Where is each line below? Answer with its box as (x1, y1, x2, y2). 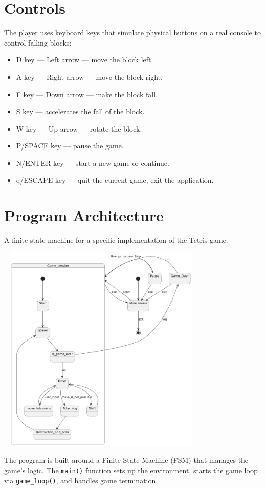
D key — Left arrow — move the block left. (16, 54, 153, 65)
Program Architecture (4, 205, 164, 226)
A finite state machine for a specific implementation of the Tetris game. (4, 235, 228, 245)
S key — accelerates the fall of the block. (16, 106, 145, 117)
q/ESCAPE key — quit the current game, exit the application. (16, 175, 214, 185)
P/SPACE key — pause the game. (16, 140, 124, 151)
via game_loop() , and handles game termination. (4, 475, 158, 485)
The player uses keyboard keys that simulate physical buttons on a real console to (4, 27, 261, 38)
